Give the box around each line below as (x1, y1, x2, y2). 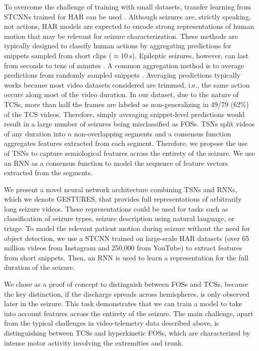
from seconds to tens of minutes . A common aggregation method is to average (4, 60, 244, 70)
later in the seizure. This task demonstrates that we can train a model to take (4, 298, 242, 309)
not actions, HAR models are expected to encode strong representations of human (4, 21, 255, 31)
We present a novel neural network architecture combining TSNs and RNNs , (4, 184, 238, 194)
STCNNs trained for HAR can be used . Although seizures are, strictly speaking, (4, 11, 251, 21)
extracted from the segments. (4, 167, 93, 178)
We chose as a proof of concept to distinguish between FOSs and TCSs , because (4, 279, 249, 289)
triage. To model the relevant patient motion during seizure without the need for (4, 223, 251, 234)
